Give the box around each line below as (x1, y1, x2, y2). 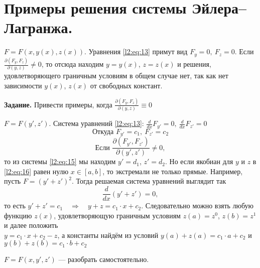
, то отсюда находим (41, 59, 104, 69)
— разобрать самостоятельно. (58, 254, 149, 264)
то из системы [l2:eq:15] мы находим (4, 156, 116, 167)
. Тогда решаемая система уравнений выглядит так (71, 176, 226, 186)
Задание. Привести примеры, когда (4, 99, 112, 109)
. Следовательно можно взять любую (141, 200, 254, 211)
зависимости (4, 80, 42, 91)
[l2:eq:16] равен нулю (4, 166, 69, 176)
